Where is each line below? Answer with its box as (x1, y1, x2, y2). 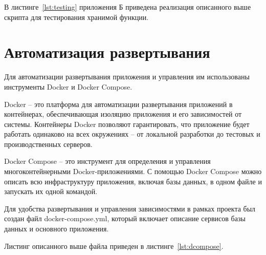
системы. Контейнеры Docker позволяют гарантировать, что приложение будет (4, 118, 250, 129)
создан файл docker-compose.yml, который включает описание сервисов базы (4, 213, 246, 224)
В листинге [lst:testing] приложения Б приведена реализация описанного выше (4, 2, 251, 12)
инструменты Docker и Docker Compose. (4, 81, 132, 92)
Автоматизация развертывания (4, 41, 210, 62)
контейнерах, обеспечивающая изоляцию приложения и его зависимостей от (4, 109, 242, 119)
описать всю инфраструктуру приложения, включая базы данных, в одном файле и (4, 176, 262, 186)
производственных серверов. (4, 138, 93, 149)
